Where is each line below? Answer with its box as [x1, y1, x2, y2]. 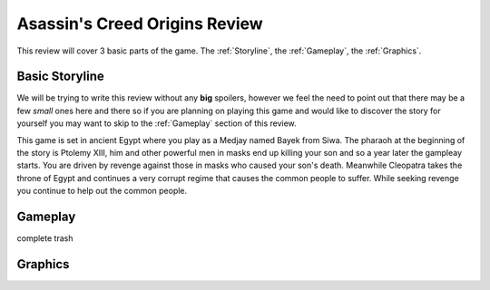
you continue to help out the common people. [16, 186, 188, 197]
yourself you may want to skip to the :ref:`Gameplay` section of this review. [16, 118, 297, 129]
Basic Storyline [16, 69, 104, 84]
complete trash [16, 233, 73, 244]
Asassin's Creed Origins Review [16, 14, 263, 34]
